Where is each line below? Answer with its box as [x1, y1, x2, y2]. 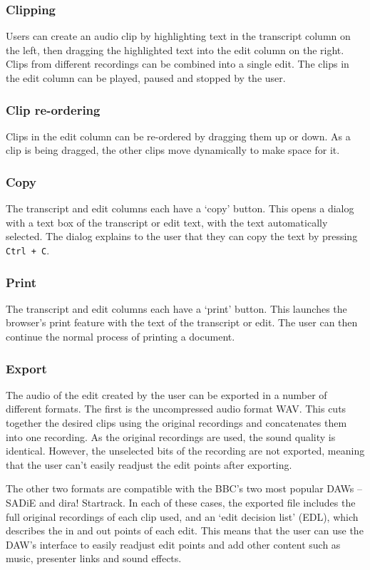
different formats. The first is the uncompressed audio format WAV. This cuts [6, 401, 346, 416]
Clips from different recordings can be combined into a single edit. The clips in [6, 56, 349, 71]
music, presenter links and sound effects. [6, 551, 182, 566]
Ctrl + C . [6, 243, 50, 257]
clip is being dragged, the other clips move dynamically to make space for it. [6, 142, 340, 157]
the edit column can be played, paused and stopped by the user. [6, 71, 286, 85]
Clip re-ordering [6, 100, 101, 118]
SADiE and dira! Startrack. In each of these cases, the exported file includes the [6, 495, 356, 510]
